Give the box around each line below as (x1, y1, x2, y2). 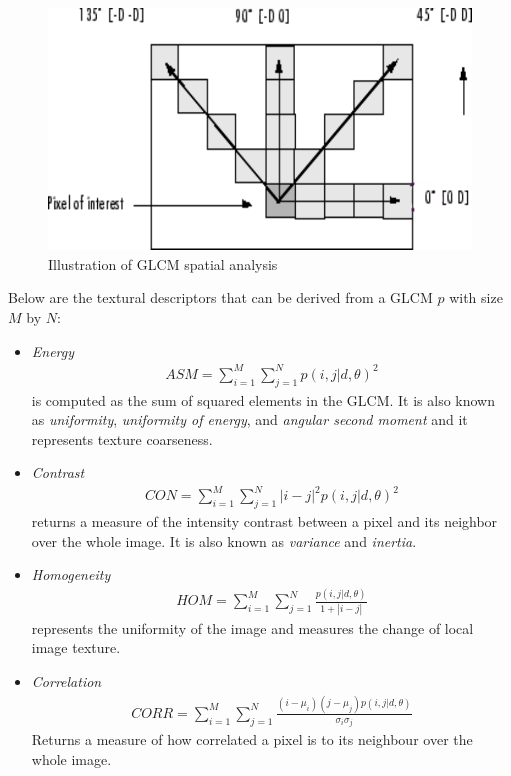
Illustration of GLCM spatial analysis (48, 253, 278, 274)
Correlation (31, 670, 102, 691)
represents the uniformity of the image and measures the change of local (31, 617, 474, 638)
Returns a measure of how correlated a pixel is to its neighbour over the (31, 729, 473, 750)
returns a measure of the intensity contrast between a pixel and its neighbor (31, 511, 498, 532)
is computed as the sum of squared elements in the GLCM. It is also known (31, 389, 495, 410)
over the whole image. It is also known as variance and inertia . (31, 530, 417, 551)
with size (449, 287, 503, 308)
